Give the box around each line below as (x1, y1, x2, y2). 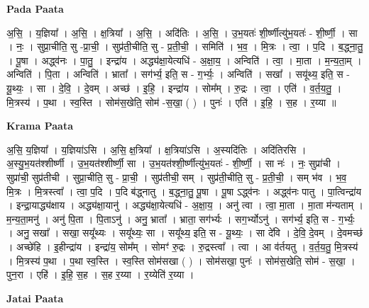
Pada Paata (6, 1, 64, 16)
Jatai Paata (6, 290, 64, 305)
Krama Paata (6, 118, 73, 133)
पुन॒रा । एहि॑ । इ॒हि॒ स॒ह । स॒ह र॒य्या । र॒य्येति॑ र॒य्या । (6, 267, 194, 282)
